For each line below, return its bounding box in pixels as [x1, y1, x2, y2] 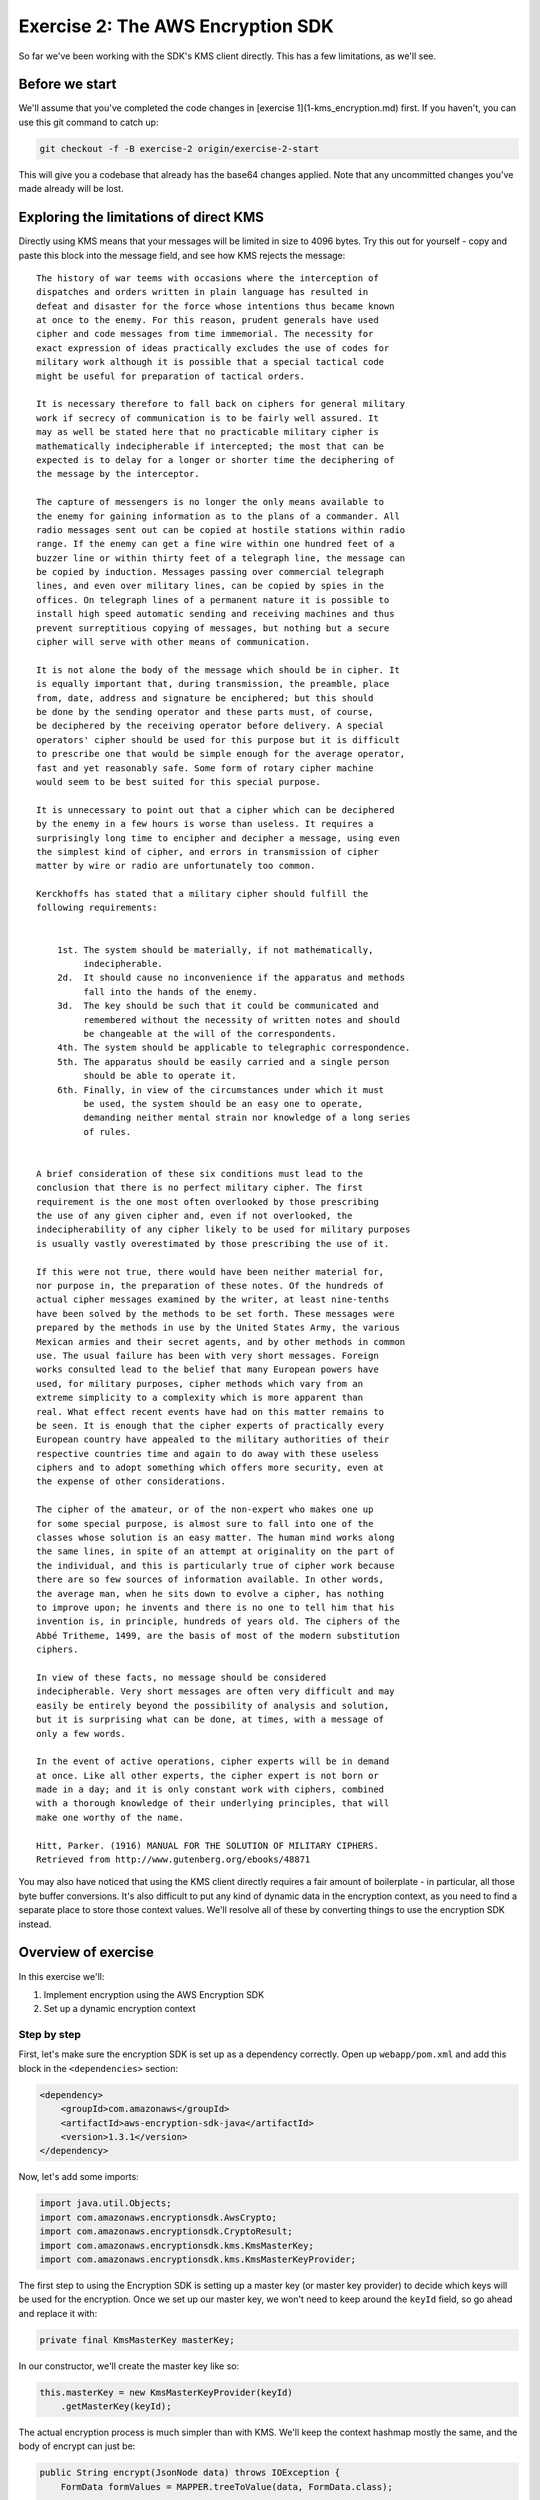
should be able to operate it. [83, 1070, 237, 1082]
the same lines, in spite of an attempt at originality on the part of [36, 1546, 395, 1557]
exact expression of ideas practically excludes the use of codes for [36, 342, 390, 354]
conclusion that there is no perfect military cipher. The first [36, 1182, 364, 1194]
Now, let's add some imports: [18, 2171, 139, 2183]
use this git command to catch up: [18, 116, 159, 128]
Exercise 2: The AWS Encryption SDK [18, 15, 334, 37]
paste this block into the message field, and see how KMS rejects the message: [18, 249, 346, 261]
